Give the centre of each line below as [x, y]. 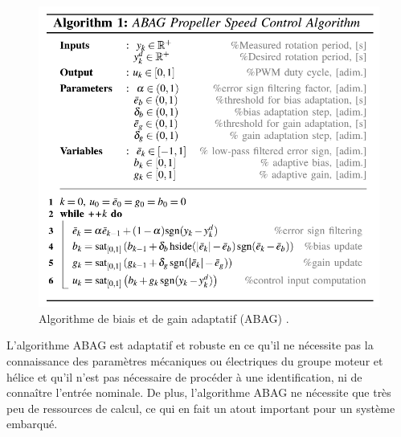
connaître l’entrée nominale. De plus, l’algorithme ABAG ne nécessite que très [199, 392]
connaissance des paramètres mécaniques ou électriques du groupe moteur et [195, 360]
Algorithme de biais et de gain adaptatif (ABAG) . [164, 318]
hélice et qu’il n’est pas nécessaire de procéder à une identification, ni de [184, 376]
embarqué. [32, 424]
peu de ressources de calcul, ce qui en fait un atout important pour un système [201, 408]
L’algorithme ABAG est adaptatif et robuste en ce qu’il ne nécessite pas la [190, 345]
